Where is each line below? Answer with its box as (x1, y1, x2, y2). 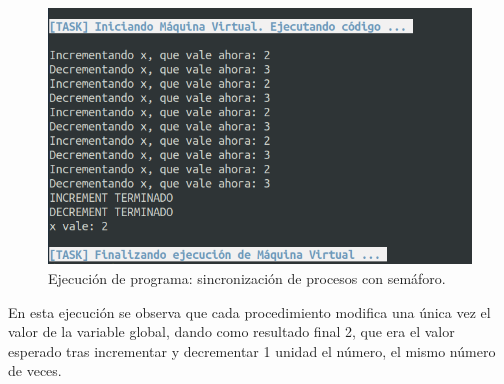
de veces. (8, 360, 62, 381)
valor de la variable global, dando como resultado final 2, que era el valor (8, 321, 455, 342)
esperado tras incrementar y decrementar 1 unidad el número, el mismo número (8, 340, 496, 361)
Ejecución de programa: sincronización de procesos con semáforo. (48, 268, 446, 289)
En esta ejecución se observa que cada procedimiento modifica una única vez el (8, 301, 491, 322)
